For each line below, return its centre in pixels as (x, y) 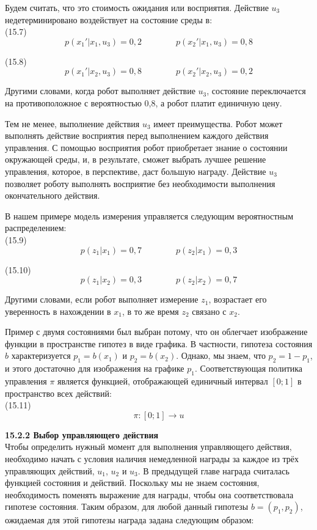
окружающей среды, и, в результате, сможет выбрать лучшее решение (136, 159)
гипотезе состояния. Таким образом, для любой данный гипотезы (127, 506)
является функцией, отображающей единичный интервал (163, 381)
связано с (209, 311)
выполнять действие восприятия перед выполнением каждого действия (137, 135)
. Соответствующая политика (249, 368)
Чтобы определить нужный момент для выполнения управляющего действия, (148, 447)
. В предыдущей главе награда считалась (213, 470)
